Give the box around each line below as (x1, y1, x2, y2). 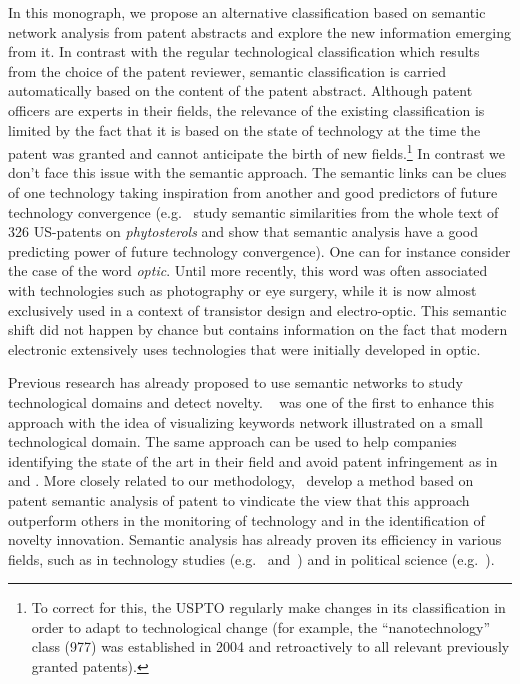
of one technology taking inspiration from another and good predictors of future (8, 182, 498, 202)
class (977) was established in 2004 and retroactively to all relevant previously (31, 636, 510, 657)
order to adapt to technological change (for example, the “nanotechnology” (31, 616, 491, 637)
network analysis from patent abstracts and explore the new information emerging (8, 21, 511, 42)
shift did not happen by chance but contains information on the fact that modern (8, 319, 508, 340)
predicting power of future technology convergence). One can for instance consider (8, 240, 511, 261)
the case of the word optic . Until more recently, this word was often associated (8, 260, 488, 281)
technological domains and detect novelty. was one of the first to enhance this (8, 391, 495, 412)
